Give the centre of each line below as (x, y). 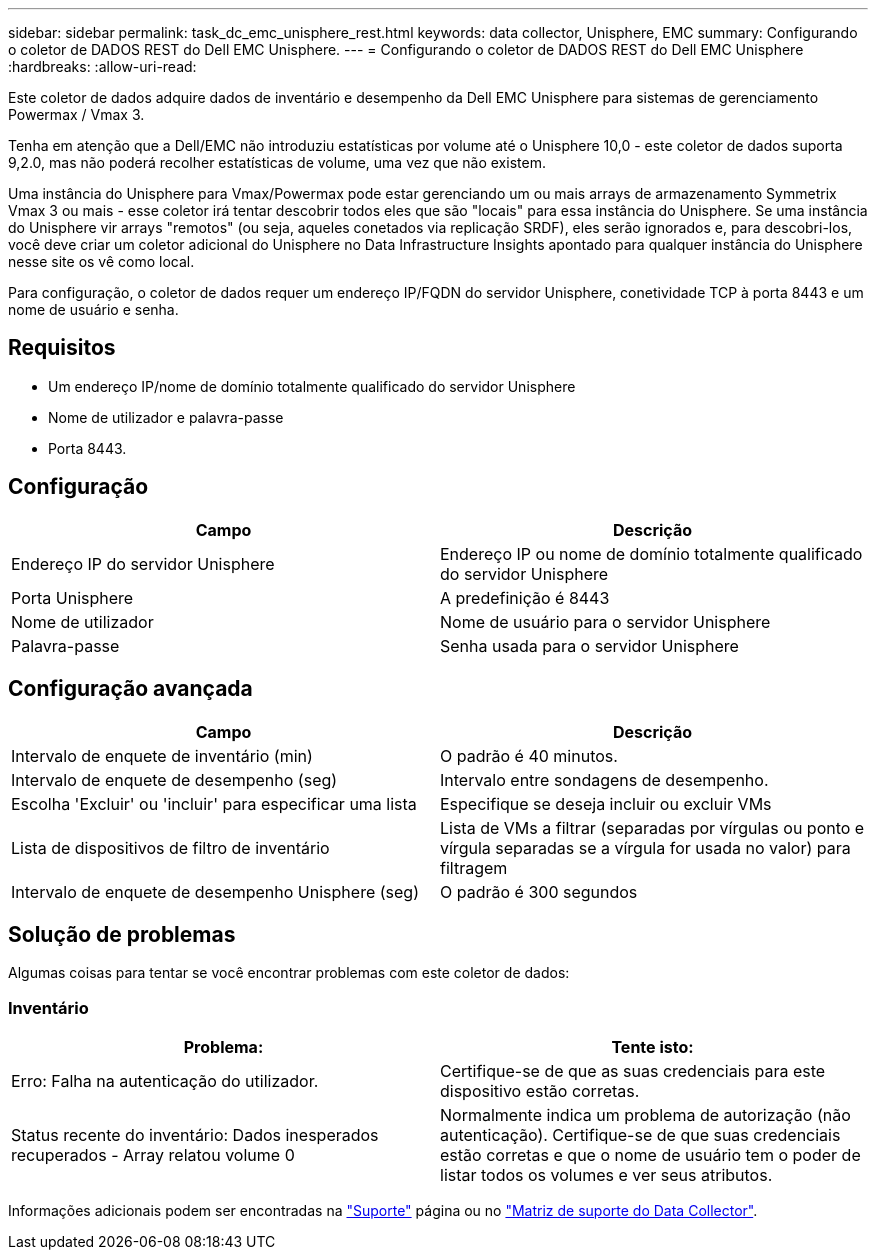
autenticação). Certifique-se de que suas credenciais (640, 1135)
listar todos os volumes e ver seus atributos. (606, 1175)
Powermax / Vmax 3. (76, 114)
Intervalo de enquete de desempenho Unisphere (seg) (215, 891)
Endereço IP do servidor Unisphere (143, 563)
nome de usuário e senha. (93, 309)
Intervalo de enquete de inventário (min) (162, 755)
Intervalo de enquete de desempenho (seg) (174, 779)
